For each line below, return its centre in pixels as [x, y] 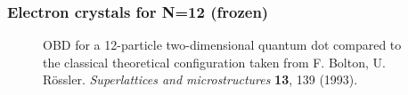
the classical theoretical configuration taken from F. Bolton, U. [214, 62]
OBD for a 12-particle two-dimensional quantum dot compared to [222, 45]
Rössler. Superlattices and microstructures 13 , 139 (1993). [200, 79]
